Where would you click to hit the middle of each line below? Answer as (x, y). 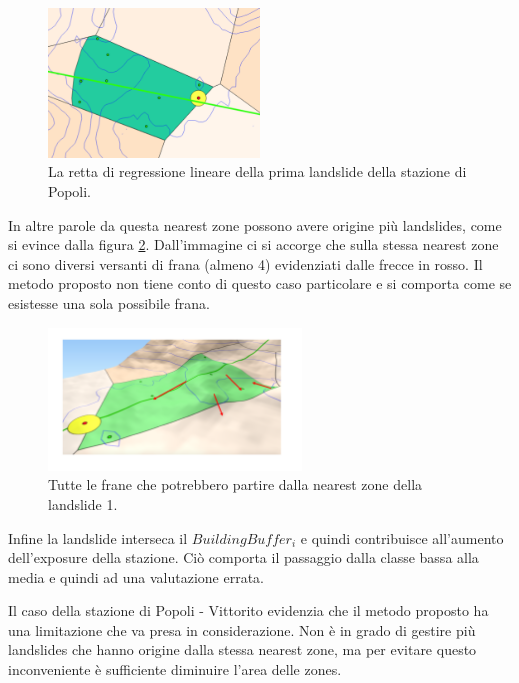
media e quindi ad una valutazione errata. (136, 576)
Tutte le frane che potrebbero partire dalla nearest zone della (235, 484)
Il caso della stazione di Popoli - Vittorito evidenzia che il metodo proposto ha (248, 610)
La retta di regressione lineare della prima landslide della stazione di (257, 171)
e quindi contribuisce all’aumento (402, 537)
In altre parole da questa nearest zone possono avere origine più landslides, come (255, 224)
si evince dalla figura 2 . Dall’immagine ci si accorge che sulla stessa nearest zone (253, 244)
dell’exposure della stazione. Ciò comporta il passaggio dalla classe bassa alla (243, 557)
